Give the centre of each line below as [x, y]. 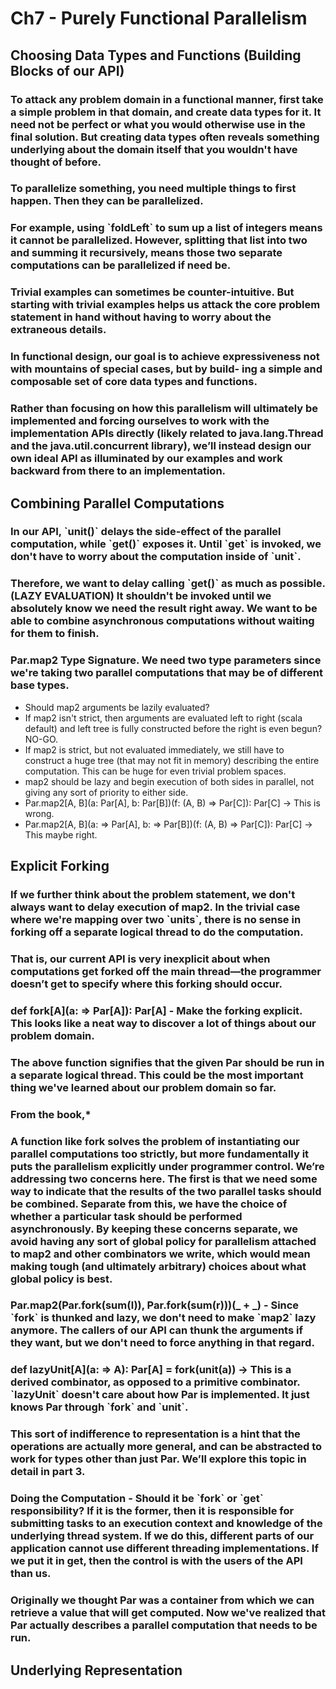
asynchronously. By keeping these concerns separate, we [154, 1229]
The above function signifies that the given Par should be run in [167, 1062]
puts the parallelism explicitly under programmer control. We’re [167, 1166]
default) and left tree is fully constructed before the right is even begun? [173, 728]
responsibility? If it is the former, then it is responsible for [152, 1511]
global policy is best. [61, 1279]
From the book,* [51, 1114]
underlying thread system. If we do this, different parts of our [162, 1536]
